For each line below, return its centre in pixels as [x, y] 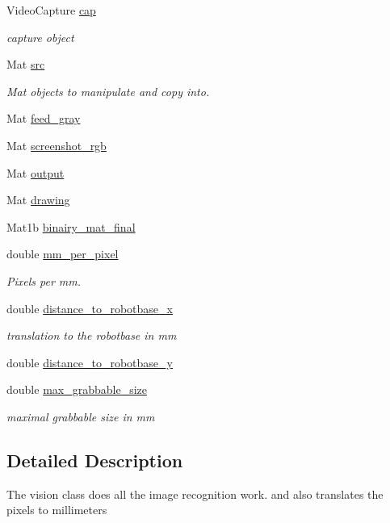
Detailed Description [95, 460]
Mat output [36, 172]
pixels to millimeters [57, 510]
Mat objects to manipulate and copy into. [108, 91]
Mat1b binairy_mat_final [71, 226]
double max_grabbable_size [77, 389]
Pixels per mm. [44, 280]
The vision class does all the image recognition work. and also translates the [195, 494]
